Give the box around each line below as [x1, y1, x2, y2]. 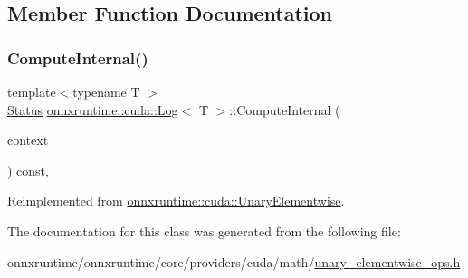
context [7, 130, 49, 149]
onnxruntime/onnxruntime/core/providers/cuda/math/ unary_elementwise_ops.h [7, 252, 461, 271]
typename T [72, 82, 140, 101]
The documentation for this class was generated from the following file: [7, 221, 401, 240]
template [7, 82, 56, 101]
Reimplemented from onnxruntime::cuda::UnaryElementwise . [7, 191, 345, 210]
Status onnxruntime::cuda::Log [7, 100, 178, 119]
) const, [7, 160, 49, 179]
